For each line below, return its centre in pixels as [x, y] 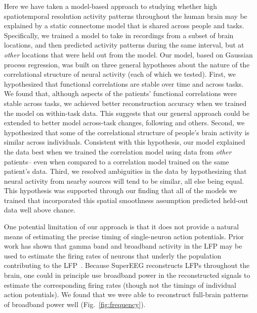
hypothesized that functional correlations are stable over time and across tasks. [124, 83]
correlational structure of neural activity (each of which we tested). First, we [120, 74]
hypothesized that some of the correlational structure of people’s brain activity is [127, 132]
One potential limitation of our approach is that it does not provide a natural [122, 227]
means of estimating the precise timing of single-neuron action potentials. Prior [124, 236]
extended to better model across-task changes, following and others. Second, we [124, 123]
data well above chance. [40, 210]
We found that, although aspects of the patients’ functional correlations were [121, 93]
